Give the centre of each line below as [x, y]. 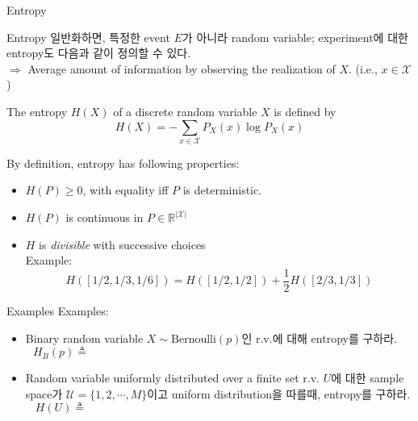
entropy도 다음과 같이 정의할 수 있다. [99, 53]
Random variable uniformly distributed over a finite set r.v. [172, 378]
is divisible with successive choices [122, 244]
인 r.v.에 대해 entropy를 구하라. [319, 338]
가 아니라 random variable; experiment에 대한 [295, 37]
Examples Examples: [58, 310]
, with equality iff [125, 190]
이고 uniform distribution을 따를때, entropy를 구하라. [279, 393]
